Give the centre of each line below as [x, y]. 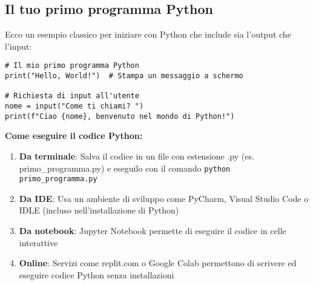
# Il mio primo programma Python [72, 66]
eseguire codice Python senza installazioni [97, 274]
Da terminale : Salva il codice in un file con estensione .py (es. [137, 156]
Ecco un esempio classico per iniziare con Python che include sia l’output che [148, 34]
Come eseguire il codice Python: [74, 136]
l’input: [18, 46]
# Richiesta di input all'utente [72, 96]
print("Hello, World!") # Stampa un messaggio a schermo [124, 76]
